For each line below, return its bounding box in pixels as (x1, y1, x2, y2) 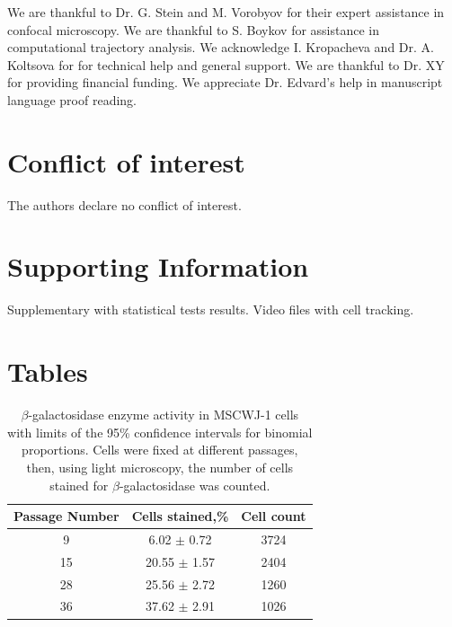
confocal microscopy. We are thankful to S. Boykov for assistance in (7, 20, 380, 39)
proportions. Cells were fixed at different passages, (22, 440, 298, 459)
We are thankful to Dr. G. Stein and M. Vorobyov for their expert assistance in (7, 3, 445, 21)
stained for (49, 475, 109, 494)
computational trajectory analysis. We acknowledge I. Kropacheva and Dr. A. (7, 38, 434, 57)
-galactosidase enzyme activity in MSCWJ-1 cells (28, 405, 299, 424)
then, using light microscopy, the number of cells (26, 457, 294, 476)
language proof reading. (7, 90, 137, 109)
